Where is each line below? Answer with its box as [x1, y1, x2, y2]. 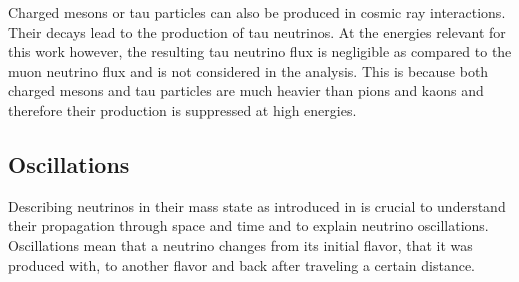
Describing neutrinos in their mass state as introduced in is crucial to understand [8, 195, 506, 216]
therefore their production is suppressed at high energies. [8, 99, 357, 120]
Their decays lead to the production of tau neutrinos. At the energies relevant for [8, 21, 506, 42]
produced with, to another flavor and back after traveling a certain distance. [8, 254, 476, 275]
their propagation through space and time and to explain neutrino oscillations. [8, 215, 489, 236]
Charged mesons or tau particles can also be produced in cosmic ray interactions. [8, 2, 506, 22]
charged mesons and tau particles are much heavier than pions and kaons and [8, 80, 484, 101]
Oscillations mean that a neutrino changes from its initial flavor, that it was [8, 234, 473, 255]
